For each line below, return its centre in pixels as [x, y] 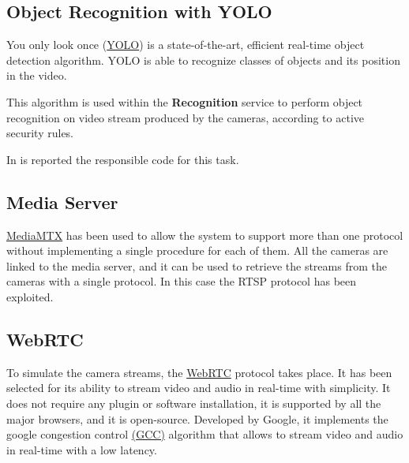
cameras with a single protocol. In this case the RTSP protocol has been [182, 281]
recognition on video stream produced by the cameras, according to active [185, 117]
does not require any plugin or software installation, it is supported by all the [194, 403]
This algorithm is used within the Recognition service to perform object [185, 101]
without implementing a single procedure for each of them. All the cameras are [197, 250]
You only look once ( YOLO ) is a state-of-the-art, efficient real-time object [186, 45]
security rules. [40, 133]
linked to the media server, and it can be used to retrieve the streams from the [197, 265]
